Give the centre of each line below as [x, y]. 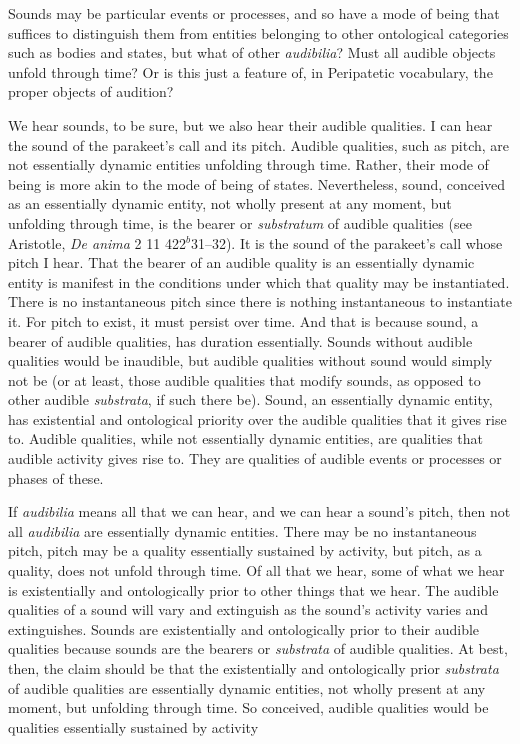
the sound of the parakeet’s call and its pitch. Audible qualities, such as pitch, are [259, 144]
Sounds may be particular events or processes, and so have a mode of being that [254, 13]
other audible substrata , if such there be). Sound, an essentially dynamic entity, [250, 399]
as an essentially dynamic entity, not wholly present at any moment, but [230, 203]
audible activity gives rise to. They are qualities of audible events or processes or [255, 458]
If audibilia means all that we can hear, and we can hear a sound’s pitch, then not [259, 511]
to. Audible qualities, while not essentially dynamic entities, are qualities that [245, 438]
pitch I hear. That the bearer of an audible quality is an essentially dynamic [241, 262]
